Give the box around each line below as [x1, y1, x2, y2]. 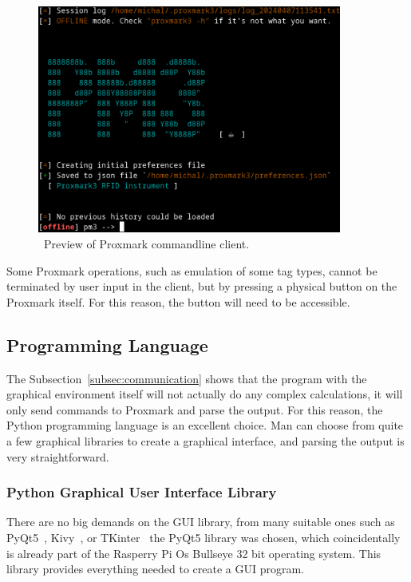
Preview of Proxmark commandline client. [43, 236, 250, 252]
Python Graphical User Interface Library [6, 482, 277, 502]
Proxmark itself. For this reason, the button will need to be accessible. [6, 293, 350, 310]
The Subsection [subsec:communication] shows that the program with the [6, 370, 367, 386]
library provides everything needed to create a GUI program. [6, 560, 305, 577]
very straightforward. [6, 448, 109, 465]
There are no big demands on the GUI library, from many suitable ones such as [6, 513, 395, 530]
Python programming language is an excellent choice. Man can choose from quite [6, 417, 404, 434]
